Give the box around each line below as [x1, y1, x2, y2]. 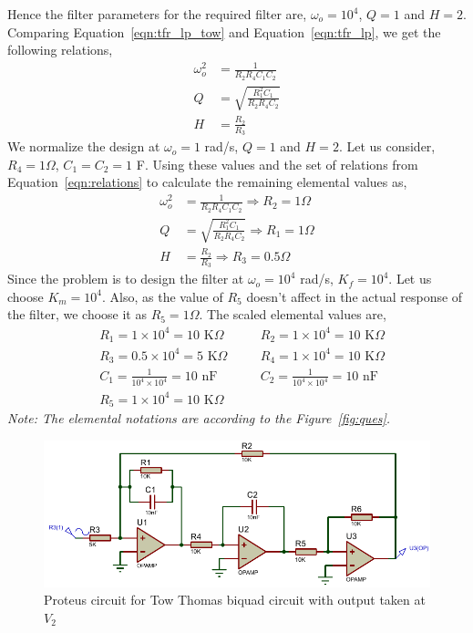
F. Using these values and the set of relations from [136, 154, 418, 173]
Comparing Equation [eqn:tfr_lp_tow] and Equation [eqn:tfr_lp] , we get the [7, 22, 441, 41]
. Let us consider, [338, 137, 436, 156]
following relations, [7, 40, 113, 59]
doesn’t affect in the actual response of [246, 286, 463, 306]
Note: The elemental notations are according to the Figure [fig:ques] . [7, 409, 391, 428]
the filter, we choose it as [7, 305, 147, 324]
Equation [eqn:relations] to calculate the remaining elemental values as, [7, 172, 407, 192]
